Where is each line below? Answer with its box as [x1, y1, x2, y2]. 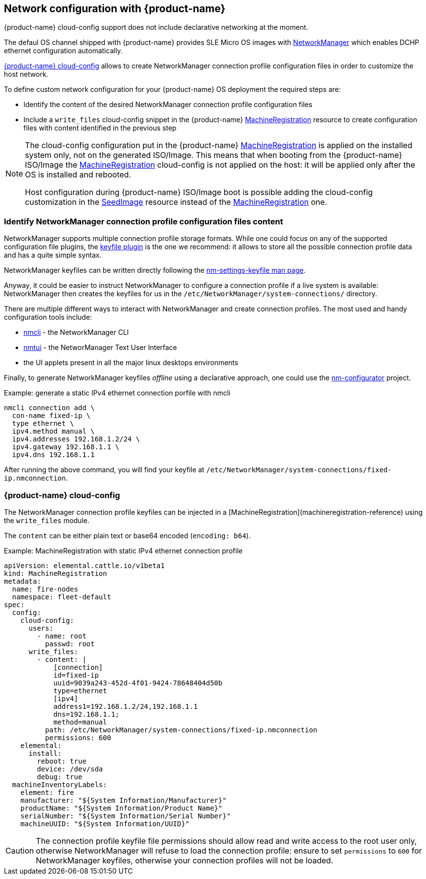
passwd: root [45, 639, 95, 648]
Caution [5, 845, 34, 856]
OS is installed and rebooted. [25, 170, 131, 180]
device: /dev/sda [37, 765, 103, 773]
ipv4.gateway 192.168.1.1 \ [12, 443, 120, 451]
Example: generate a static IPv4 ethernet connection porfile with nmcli [4, 389, 231, 397]
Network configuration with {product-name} [4, 2, 225, 15]
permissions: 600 [45, 733, 112, 742]
